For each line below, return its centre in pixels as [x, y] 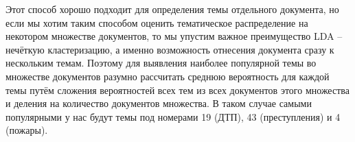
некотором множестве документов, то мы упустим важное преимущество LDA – [174, 36]
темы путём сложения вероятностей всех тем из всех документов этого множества [177, 90]
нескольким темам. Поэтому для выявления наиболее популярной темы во [161, 63]
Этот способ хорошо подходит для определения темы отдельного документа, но [172, 9]
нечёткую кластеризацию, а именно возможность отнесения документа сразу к [170, 49]
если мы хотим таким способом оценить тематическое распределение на [157, 22]
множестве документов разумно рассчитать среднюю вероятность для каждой [168, 76]
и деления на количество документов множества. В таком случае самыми [159, 103]
